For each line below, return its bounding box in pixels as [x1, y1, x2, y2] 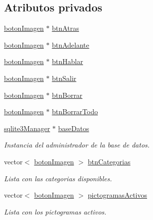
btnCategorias [87, 156, 131, 166]
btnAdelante [52, 39, 89, 50]
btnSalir [52, 73, 76, 83]
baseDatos [58, 123, 89, 133]
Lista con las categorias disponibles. [4, 173, 112, 183]
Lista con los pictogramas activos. [4, 206, 107, 217]
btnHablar [52, 56, 83, 67]
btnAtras [52, 23, 79, 33]
